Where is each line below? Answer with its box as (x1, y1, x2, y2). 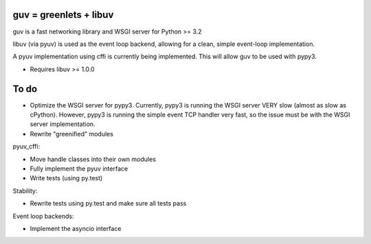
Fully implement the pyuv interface (30, 164, 128, 173)
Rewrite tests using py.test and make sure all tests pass (30, 199, 187, 208)
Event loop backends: (12, 212, 75, 220)
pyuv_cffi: (12, 143, 41, 151)
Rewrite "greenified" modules (30, 130, 113, 138)
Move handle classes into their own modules (30, 155, 156, 163)
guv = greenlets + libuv (12, 9, 114, 21)
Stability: (12, 186, 38, 195)
